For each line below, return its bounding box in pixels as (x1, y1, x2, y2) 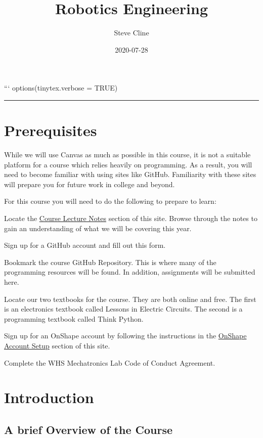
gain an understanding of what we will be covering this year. (4, 223, 192, 233)
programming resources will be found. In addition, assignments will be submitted (4, 267, 255, 277)
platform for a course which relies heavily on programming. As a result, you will (4, 159, 252, 169)
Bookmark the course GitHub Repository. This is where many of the (4, 256, 216, 267)
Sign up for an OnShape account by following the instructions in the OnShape (4, 330, 247, 341)
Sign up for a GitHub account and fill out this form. (4, 240, 166, 250)
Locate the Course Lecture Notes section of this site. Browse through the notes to (4, 213, 257, 223)
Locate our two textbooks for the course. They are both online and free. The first (4, 293, 256, 304)
